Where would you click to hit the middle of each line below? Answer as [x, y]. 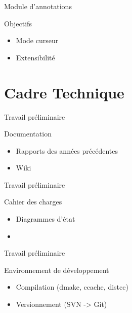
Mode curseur [37, 40]
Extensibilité [35, 57]
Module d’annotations [38, 6]
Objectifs [18, 23]
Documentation [28, 134]
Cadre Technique [64, 92]
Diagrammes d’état [46, 219]
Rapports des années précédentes [67, 150]
